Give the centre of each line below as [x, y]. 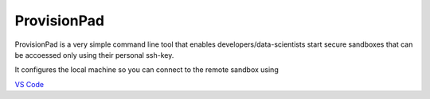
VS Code [29, 84]
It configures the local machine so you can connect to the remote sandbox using [147, 70]
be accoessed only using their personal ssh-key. [94, 55]
